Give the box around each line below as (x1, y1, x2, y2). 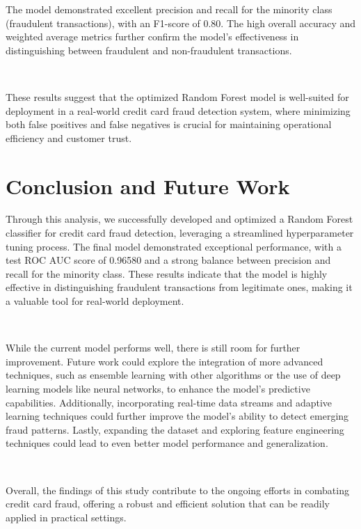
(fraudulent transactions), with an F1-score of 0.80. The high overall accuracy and (6, 15, 356, 30)
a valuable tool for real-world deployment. (6, 294, 184, 308)
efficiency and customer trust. (6, 130, 132, 145)
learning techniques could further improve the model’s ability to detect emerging (6, 409, 349, 423)
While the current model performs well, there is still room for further (6, 340, 300, 355)
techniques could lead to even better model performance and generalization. (6, 436, 328, 450)
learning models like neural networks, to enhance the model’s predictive (6, 381, 310, 395)
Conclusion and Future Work (6, 171, 290, 200)
